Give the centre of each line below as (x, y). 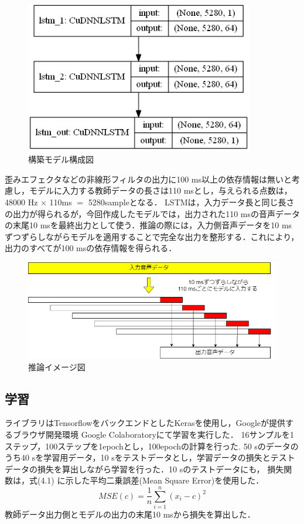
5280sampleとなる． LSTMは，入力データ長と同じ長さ (191, 202)
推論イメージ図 (57, 366)
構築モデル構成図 (61, 159)
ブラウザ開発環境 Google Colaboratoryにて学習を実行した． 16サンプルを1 (153, 435)
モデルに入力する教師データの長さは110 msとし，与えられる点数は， (160, 190)
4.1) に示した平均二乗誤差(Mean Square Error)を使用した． (152, 480)
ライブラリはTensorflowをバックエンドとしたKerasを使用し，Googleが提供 (145, 423)
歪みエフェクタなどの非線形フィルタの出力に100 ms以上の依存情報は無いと (148, 179)
